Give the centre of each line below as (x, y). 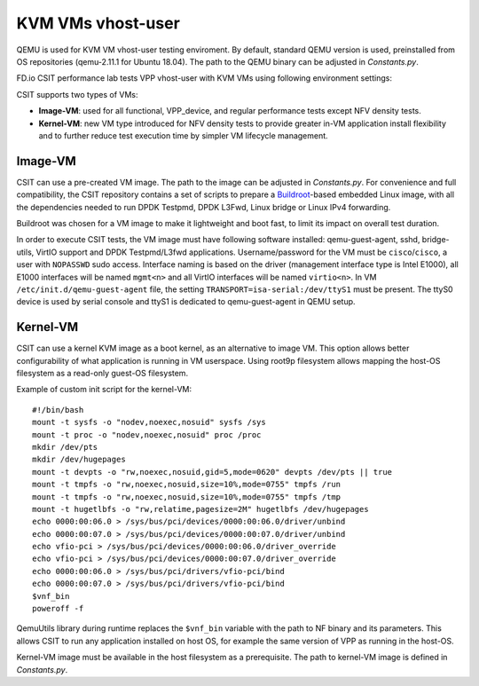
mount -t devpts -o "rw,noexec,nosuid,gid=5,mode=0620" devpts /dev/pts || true (212, 472)
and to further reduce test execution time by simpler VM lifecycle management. (183, 135)
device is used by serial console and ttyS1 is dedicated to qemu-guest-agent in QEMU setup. (186, 302)
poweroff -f (58, 609)
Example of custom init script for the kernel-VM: (104, 390)
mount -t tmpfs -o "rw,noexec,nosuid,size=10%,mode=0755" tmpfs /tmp (187, 497)
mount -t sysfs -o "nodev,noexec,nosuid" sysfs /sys (149, 422)
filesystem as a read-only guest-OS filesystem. (102, 373)
